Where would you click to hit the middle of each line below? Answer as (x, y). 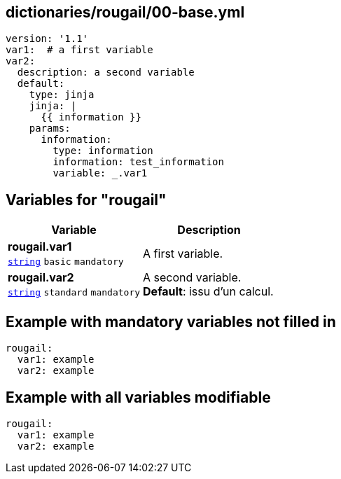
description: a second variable (106, 72)
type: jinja (62, 95)
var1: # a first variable (79, 50)
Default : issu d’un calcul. (208, 292)
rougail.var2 (41, 278)
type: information (103, 151)
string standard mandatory (74, 293)
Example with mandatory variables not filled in (171, 321)
